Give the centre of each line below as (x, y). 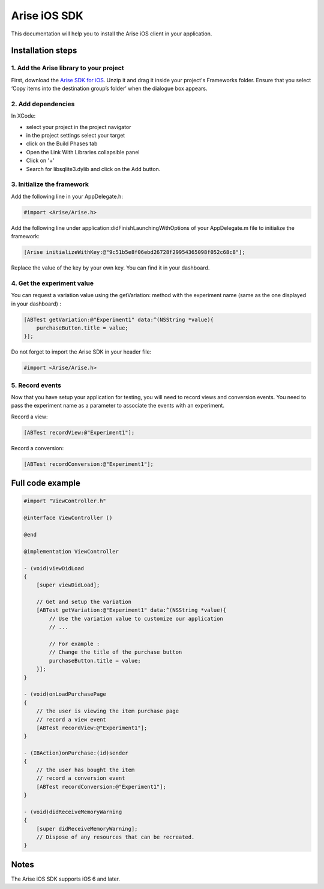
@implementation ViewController (71, 551)
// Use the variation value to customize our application (136, 619)
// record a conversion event (81, 778)
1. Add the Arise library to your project (67, 68)
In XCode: (23, 116)
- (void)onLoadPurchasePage (65, 694)
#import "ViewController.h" (65, 501)
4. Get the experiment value (52, 283)
